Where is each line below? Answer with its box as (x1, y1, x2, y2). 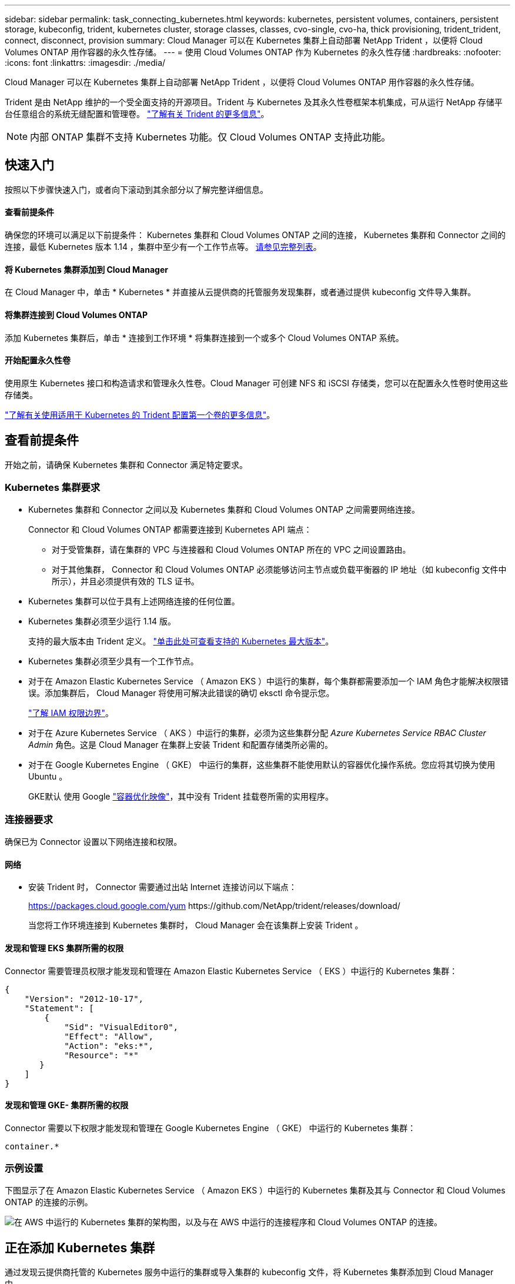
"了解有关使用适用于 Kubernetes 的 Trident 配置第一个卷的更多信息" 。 (5, 409, 275, 420)
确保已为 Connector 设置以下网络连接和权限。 (5, 837, 182, 847)
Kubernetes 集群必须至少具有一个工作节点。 (28, 656, 199, 667)
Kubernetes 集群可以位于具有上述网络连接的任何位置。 (28, 596, 240, 607)
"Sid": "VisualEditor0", (64, 1022, 179, 1032)
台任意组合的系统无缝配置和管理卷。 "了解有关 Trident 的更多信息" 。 (5, 109, 269, 119)
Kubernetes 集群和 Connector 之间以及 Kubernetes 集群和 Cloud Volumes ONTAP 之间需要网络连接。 (28, 504, 420, 515)
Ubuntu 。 (28, 771, 68, 782)
